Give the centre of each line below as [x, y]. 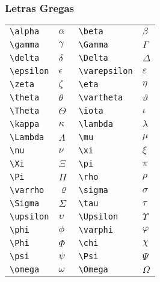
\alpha [25, 32]
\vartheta [101, 98]
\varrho [27, 190]
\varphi [96, 230]
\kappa [25, 124]
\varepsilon [106, 71]
